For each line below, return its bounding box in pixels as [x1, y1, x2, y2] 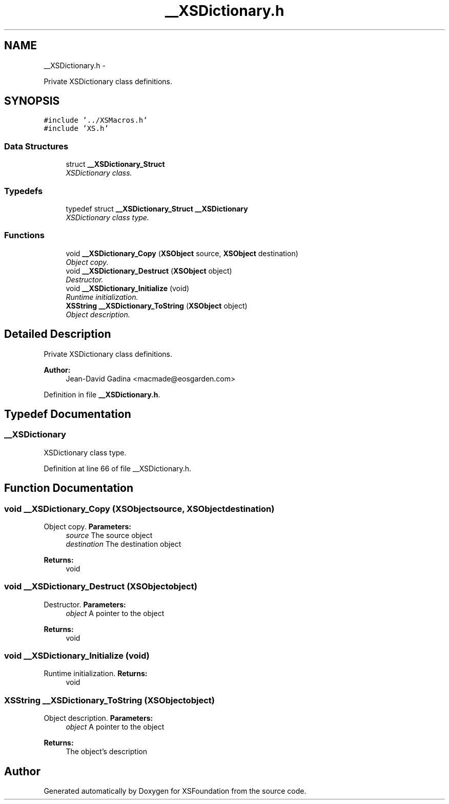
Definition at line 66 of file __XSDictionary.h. [44, 464, 192, 473]
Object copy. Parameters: [44, 522, 131, 531]
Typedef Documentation [4, 407, 131, 420]
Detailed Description [4, 328, 111, 341]
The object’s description [66, 747, 147, 756]
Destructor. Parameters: [44, 600, 126, 609]
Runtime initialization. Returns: [44, 669, 148, 678]
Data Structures [4, 141, 69, 151]
